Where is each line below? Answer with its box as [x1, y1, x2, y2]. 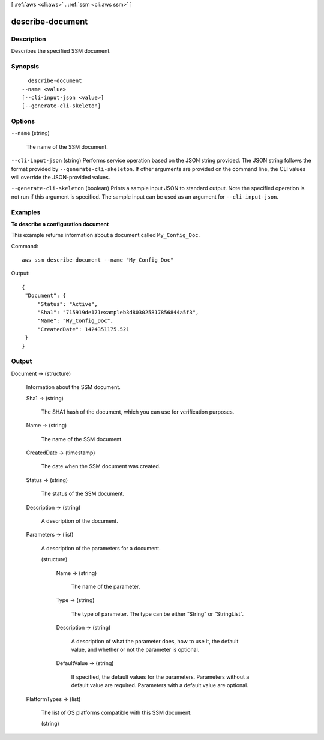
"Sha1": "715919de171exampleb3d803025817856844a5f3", [37, 309, 199, 316]
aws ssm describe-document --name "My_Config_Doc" [22, 257, 174, 263]
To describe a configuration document [11, 220, 109, 227]
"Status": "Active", [37, 301, 98, 307]
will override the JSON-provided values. [11, 173, 110, 181]
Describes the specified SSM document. [11, 47, 111, 55]
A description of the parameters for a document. [41, 544, 161, 552]
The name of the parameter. [71, 583, 140, 590]
